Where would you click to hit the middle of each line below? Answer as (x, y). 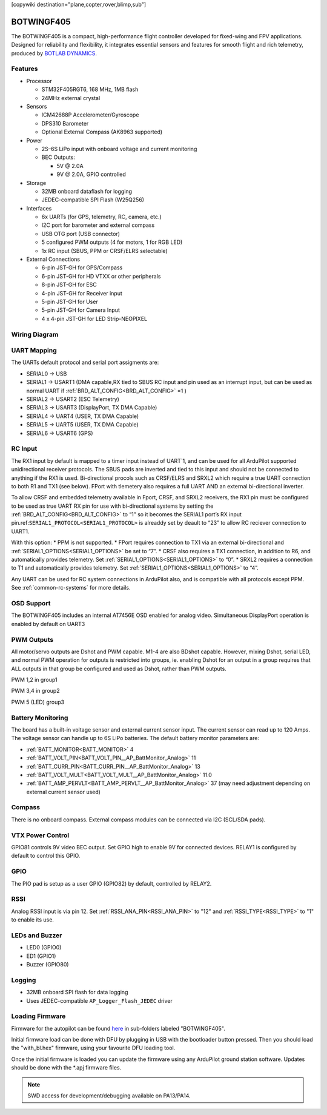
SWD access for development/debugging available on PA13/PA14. (109, 1096)
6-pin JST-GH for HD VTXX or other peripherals (101, 276)
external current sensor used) (64, 792)
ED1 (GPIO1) (41, 956)
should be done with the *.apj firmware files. (66, 1068)
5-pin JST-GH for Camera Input (81, 310)
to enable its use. (33, 920)
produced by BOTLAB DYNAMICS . (54, 53)
